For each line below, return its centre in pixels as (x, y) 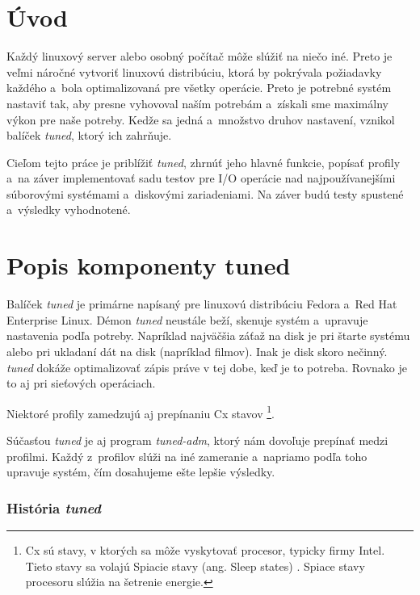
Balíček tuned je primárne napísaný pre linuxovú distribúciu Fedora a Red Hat (202, 304)
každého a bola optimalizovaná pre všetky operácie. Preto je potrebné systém (199, 88)
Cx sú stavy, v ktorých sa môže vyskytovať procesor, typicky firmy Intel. (205, 550)
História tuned (54, 507)
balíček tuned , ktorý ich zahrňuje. (89, 135)
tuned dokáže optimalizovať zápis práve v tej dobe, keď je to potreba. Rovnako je (207, 367)
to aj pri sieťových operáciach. (81, 383)
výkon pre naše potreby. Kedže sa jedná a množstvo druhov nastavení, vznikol (201, 119)
